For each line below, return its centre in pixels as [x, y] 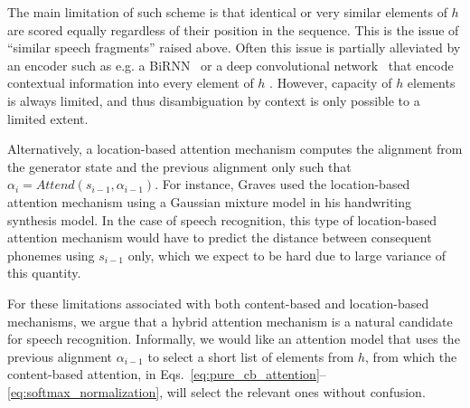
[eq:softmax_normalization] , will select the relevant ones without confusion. [216, 391]
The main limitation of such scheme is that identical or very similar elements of [227, 12]
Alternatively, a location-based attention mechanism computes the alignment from [235, 149]
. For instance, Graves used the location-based [282, 184]
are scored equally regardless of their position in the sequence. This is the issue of [233, 29]
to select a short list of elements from [251, 356]
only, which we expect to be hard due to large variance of [287, 255]
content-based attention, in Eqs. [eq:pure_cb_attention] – [167, 374]
